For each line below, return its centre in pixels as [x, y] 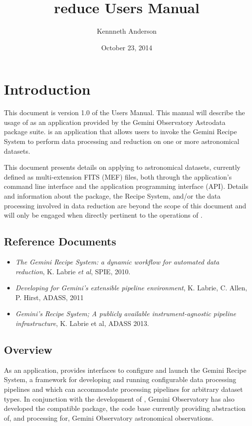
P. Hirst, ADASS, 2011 [49, 297]
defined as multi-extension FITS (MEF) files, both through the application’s [118, 176]
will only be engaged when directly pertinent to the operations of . [103, 215]
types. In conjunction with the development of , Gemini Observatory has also [119, 398]
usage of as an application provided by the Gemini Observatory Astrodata [115, 122]
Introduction [47, 89]
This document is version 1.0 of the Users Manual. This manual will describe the [125, 112]
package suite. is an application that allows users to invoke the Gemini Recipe [120, 132]
